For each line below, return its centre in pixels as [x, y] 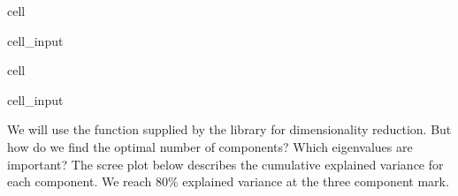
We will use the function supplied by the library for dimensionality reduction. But [229, 129]
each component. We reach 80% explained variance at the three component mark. [228, 181]
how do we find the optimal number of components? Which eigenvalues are [210, 146]
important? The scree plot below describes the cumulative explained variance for [225, 164]
